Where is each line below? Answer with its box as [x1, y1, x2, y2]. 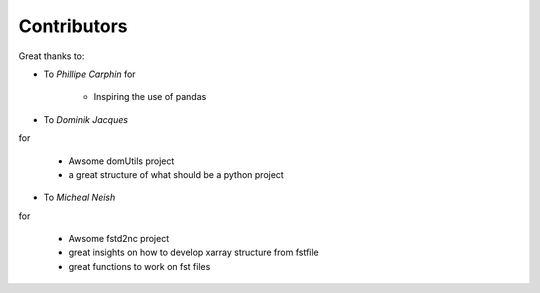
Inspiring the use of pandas [93, 91, 207, 103]
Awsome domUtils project [68, 155, 175, 167]
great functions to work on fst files [68, 260, 211, 272]
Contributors [18, 15, 129, 37]
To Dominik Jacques [43, 113, 129, 125]
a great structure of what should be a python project [68, 168, 284, 180]
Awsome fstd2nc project [68, 233, 170, 245]
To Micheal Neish [43, 191, 116, 204]
